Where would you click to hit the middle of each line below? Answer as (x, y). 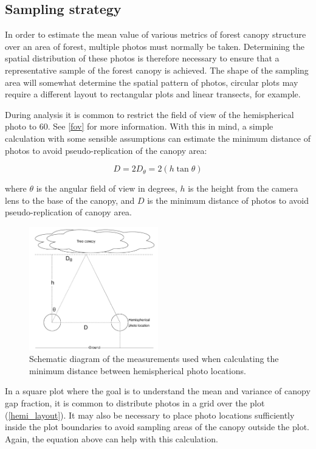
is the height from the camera (243, 188)
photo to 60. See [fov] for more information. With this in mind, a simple (139, 126)
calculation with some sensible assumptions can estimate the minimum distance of (158, 138)
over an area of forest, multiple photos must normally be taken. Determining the (155, 46)
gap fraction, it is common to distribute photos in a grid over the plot (135, 403)
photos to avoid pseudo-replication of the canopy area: (106, 150)
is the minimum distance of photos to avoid (228, 200)
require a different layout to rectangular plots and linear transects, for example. (153, 94)
